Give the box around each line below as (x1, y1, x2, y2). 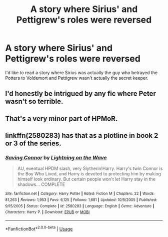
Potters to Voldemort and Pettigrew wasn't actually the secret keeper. (5, 75, 148, 81)
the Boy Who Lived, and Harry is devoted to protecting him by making (17, 171, 161, 177)
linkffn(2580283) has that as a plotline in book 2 (5, 131, 158, 140)
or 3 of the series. (5, 139, 61, 148)
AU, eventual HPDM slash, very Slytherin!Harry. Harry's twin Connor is (17, 165, 163, 171)
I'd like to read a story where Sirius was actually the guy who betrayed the (5, 69, 158, 76)
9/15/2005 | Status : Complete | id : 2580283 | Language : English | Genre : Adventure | (5, 203, 154, 208)
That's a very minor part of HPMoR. (5, 114, 118, 123)
